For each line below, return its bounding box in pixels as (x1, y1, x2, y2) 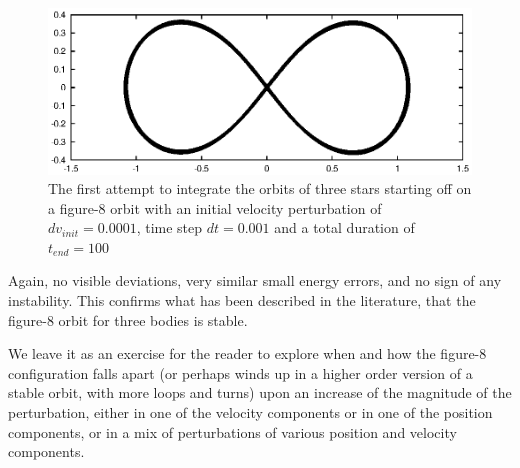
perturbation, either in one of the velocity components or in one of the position (8, 402, 493, 423)
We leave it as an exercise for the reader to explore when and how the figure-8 (8, 343, 487, 364)
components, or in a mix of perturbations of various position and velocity (8, 421, 457, 442)
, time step (136, 217, 203, 238)
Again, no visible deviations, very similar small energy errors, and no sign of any (8, 270, 502, 291)
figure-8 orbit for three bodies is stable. (8, 309, 248, 330)
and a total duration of (274, 217, 415, 238)
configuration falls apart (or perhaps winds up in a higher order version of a (8, 362, 473, 383)
